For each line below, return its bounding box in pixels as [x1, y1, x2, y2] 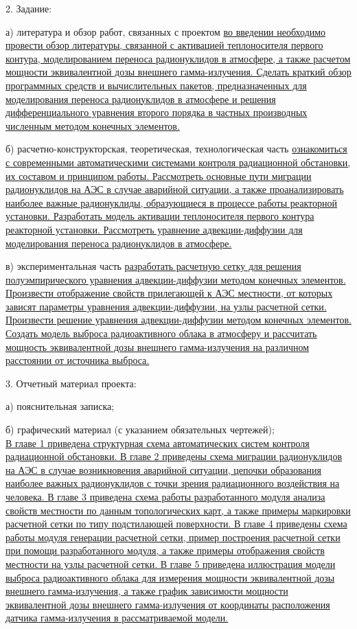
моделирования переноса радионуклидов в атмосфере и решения [5, 91, 276, 106]
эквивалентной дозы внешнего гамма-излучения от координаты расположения [5, 597, 330, 611]
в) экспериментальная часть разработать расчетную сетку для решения [5, 259, 301, 273]
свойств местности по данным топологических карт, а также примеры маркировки [5, 503, 351, 517]
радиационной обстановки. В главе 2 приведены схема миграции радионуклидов [5, 449, 343, 464]
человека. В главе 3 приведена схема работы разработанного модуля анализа [5, 490, 325, 503]
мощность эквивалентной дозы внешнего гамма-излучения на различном [5, 339, 310, 354]
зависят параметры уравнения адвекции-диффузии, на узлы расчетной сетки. [5, 299, 327, 313]
